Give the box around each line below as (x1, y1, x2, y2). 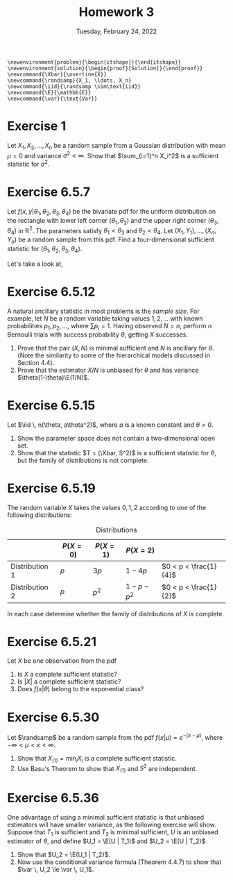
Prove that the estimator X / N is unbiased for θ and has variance (17, 366, 199, 375)
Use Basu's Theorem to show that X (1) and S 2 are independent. (17, 763, 198, 775)
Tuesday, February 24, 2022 (76, 27, 157, 35)
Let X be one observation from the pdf (7, 657, 116, 665)
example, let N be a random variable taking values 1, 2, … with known (7, 314, 203, 323)
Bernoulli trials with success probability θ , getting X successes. (7, 330, 189, 339)
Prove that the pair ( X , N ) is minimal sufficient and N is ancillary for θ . (17, 344, 214, 353)
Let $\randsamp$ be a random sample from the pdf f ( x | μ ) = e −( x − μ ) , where (7, 732, 223, 742)
